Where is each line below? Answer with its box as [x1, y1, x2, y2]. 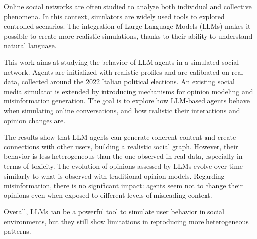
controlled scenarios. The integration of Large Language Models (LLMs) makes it [4, 21, 251, 31]
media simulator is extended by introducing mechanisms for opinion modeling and [4, 86, 253, 96]
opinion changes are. [4, 115, 66, 125]
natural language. [4, 40, 57, 50]
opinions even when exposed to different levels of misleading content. [4, 190, 212, 200]
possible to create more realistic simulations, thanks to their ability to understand [4, 30, 253, 41]
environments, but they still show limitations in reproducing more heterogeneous [4, 216, 249, 226]
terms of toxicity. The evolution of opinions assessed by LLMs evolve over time [4, 160, 243, 171]
